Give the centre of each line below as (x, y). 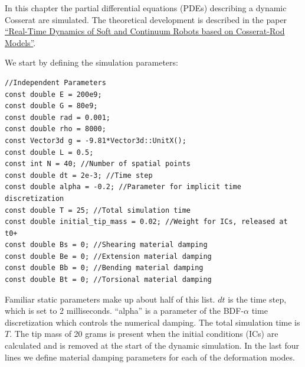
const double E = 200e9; (53, 94)
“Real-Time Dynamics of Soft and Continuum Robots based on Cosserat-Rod (145, 31)
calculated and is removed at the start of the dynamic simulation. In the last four (152, 345)
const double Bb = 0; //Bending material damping (104, 268)
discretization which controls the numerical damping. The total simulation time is (152, 322)
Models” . (20, 42)
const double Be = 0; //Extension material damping (108, 256)
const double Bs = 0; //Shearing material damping (106, 245)
